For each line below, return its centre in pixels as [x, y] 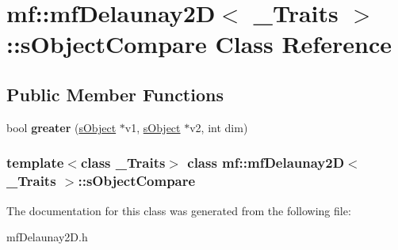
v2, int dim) [219, 127]
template [35, 163]
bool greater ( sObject [61, 127]
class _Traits [123, 163]
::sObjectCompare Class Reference [199, 44]
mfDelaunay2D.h [47, 237]
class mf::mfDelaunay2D [266, 163]
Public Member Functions [115, 94]
